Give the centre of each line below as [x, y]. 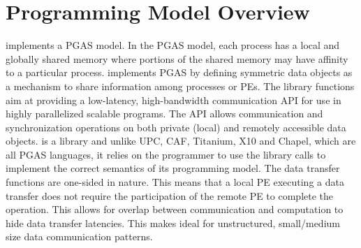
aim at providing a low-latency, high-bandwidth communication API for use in [174, 100]
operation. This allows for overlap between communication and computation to [175, 209]
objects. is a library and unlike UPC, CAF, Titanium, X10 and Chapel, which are [181, 141]
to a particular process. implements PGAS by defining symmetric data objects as [179, 72]
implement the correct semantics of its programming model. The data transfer [173, 168]
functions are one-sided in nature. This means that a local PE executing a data [175, 182]
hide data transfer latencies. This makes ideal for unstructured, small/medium [173, 223]
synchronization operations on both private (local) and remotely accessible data [176, 127]
